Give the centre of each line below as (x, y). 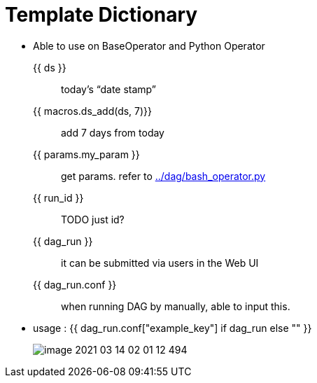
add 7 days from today (113, 132)
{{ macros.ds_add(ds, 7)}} (93, 111)
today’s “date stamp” (108, 89)
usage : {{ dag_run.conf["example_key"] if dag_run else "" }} (172, 328)
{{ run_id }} (58, 197)
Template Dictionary (101, 15)
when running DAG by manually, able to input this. (176, 306)
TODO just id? (93, 219)
